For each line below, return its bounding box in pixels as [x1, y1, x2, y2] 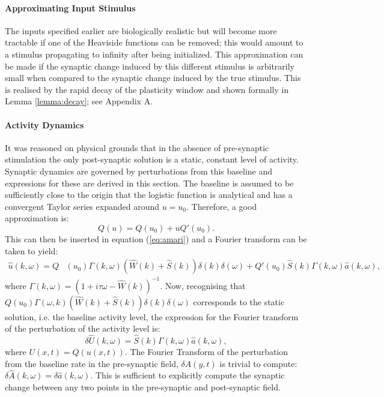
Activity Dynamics [5, 118, 84, 131]
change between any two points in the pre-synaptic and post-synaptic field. [5, 381, 281, 393]
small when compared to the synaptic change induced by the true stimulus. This [5, 71, 301, 84]
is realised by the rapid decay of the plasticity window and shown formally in [5, 83, 289, 95]
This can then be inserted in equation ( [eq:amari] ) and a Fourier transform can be [5, 232, 307, 245]
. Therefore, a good [186, 200, 257, 212]
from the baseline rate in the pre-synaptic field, [5, 357, 178, 369]
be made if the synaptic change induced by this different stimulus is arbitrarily [5, 59, 295, 72]
